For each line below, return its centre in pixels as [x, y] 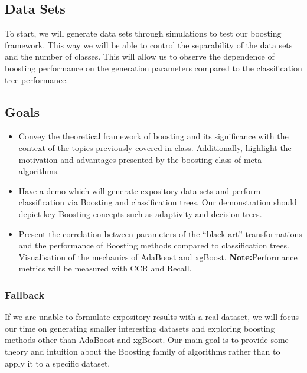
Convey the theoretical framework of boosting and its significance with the [153, 136]
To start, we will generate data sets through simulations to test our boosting [143, 33]
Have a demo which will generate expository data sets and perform [140, 190]
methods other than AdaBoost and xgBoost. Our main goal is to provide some [147, 340]
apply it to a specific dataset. [58, 363]
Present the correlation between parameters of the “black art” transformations [160, 233]
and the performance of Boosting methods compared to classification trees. [154, 245]
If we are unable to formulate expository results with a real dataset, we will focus [152, 317]
